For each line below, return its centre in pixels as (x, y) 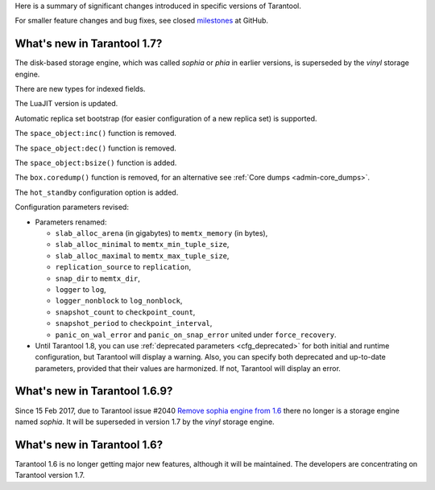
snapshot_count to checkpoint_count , (125, 312)
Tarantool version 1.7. (50, 476)
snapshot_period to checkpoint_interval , (134, 323)
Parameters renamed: (71, 222)
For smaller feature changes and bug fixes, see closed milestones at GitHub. (142, 21)
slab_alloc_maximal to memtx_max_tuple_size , (142, 255)
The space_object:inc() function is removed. (96, 134)
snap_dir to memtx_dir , (98, 278)
